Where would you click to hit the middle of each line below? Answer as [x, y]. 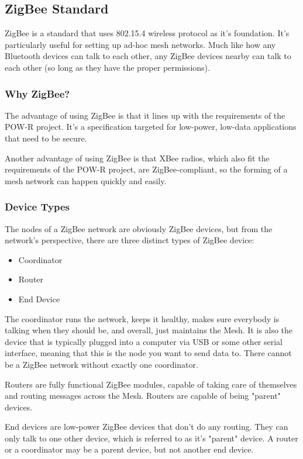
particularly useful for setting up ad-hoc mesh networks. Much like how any [140, 44]
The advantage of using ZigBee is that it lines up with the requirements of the [145, 115]
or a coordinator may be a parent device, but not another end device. [129, 449]
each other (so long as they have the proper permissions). [107, 67]
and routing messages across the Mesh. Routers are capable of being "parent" [143, 396]
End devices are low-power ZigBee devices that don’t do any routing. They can [147, 427]
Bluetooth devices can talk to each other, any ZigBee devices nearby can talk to [148, 56]
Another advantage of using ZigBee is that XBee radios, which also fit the [137, 158]
